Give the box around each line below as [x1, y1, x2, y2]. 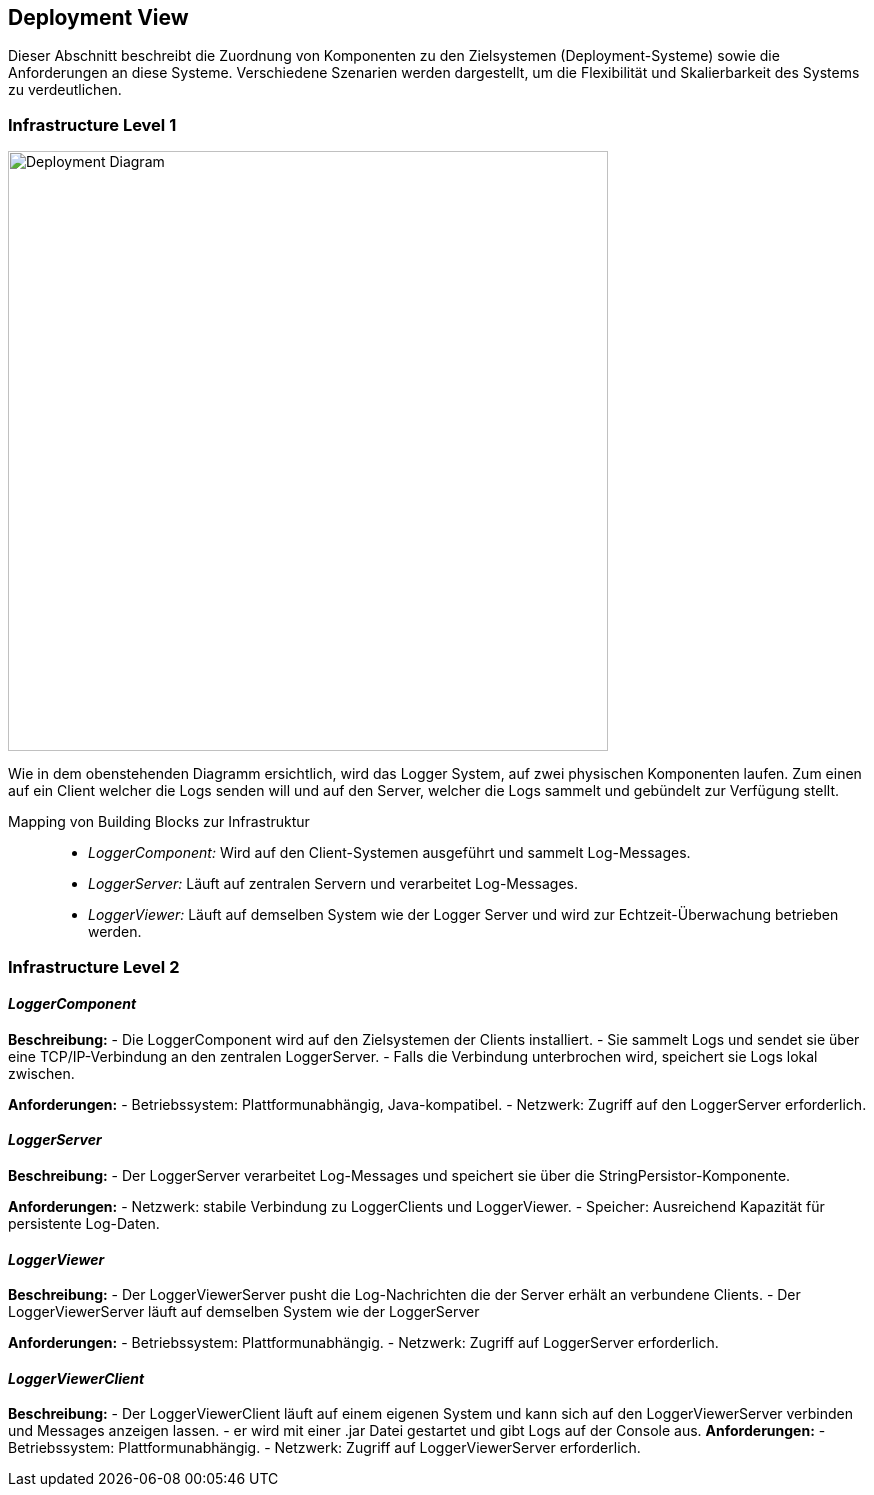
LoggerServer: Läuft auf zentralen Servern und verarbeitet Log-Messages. [88, 875, 578, 893]
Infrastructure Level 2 [8, 956, 180, 977]
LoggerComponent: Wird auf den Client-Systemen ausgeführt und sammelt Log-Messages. [88, 844, 691, 862]
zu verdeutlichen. [8, 81, 122, 99]
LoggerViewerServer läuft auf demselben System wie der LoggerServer [8, 1303, 480, 1321]
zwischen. [8, 1064, 75, 1082]
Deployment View [8, 5, 189, 30]
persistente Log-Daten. [8, 1214, 160, 1232]
